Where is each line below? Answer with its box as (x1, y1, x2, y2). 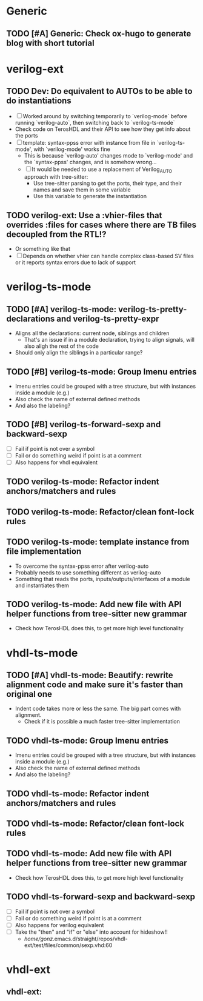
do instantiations (6, 96, 72, 106)
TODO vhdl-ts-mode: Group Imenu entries (6, 735, 168, 746)
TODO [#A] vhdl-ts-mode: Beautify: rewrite (6, 670, 174, 680)
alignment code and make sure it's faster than (6, 679, 184, 690)
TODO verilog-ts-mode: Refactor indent (6, 477, 159, 487)
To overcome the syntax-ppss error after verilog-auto (15, 562, 149, 570)
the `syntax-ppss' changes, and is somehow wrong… (24, 158, 157, 165)
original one (6, 689, 53, 699)
